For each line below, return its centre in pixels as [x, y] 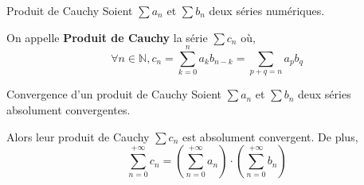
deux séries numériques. [267, 10]
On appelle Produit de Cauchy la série [107, 37]
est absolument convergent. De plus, [270, 136]
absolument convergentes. [68, 109]
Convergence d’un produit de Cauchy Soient [114, 94]
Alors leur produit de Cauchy [78, 136]
